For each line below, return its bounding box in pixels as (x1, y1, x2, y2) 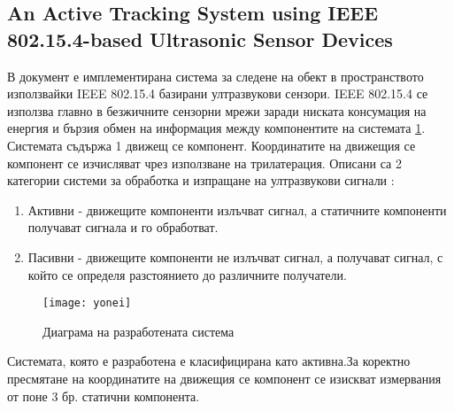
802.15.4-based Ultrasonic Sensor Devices (7, 25, 393, 52)
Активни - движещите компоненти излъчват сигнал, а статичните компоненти (27, 200, 447, 219)
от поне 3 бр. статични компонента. (7, 386, 200, 405)
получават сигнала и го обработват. (27, 218, 219, 237)
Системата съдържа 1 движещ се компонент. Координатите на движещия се (7, 136, 416, 154)
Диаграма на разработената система (42, 322, 235, 340)
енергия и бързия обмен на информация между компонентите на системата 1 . (7, 119, 426, 137)
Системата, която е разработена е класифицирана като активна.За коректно (7, 352, 411, 370)
